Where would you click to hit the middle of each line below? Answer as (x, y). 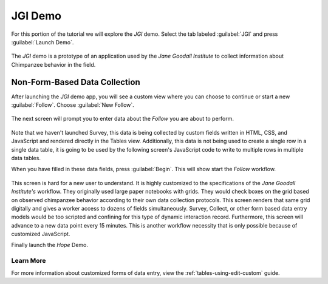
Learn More (29, 261)
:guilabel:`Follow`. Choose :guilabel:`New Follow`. (73, 105)
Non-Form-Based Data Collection (76, 82)
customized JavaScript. (41, 234)
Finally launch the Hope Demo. (50, 245)
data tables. (26, 158)
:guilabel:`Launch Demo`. (43, 42)
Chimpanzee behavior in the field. (53, 64)
